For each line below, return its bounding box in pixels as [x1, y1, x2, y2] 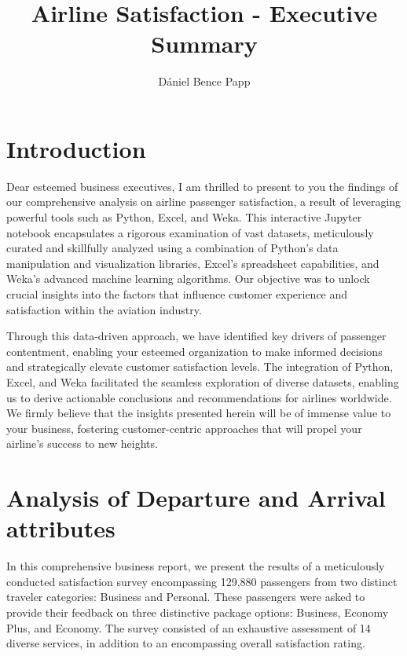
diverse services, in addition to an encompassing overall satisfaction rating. [6, 635, 365, 651]
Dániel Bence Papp [158, 73, 251, 90]
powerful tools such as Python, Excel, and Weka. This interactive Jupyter [6, 209, 362, 225]
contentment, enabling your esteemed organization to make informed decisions [6, 343, 383, 359]
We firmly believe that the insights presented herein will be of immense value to [6, 405, 391, 421]
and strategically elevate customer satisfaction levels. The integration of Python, [6, 358, 394, 375]
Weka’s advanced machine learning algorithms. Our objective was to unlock [6, 270, 370, 287]
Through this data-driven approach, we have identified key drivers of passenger [6, 328, 387, 344]
